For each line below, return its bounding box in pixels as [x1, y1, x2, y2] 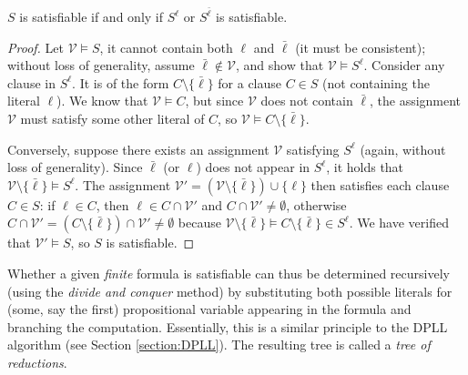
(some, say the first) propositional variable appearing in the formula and [7, 299, 412, 319]
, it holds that [326, 157, 404, 177]
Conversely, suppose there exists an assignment [7, 139, 270, 158]
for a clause [218, 73, 282, 92]
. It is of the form [72, 73, 169, 92]
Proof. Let [7, 37, 64, 56]
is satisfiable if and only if [19, 7, 164, 26]
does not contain [260, 91, 353, 110]
